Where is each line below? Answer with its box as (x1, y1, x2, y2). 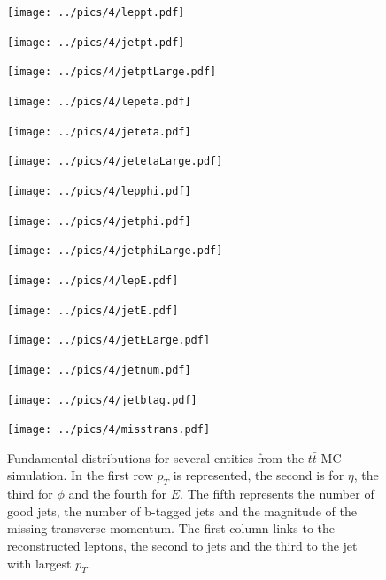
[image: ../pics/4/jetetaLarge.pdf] (7, 155, 223, 168)
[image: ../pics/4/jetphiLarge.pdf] (7, 244, 223, 258)
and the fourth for (68, 484, 167, 503)
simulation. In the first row (7, 466, 153, 484)
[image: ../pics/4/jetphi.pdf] (7, 214, 191, 228)
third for (7, 484, 53, 503)
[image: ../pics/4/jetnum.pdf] (7, 363, 191, 376)
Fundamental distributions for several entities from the (7, 448, 305, 467)
